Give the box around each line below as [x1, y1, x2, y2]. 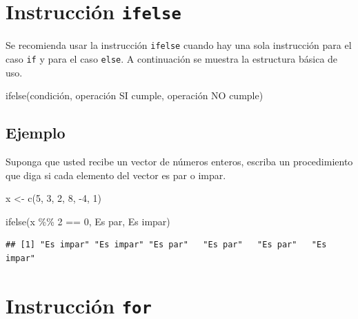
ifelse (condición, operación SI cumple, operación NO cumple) [6, 88, 263, 103]
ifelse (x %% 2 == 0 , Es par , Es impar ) [6, 214, 170, 228]
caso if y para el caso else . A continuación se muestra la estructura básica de [6, 51, 338, 65]
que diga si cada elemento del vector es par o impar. [6, 167, 226, 182]
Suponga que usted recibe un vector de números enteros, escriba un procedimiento [6, 154, 353, 168]
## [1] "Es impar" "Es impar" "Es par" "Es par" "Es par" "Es [6, 240, 327, 250]
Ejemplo [6, 122, 66, 143]
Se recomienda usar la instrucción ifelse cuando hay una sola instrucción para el [6, 38, 352, 52]
